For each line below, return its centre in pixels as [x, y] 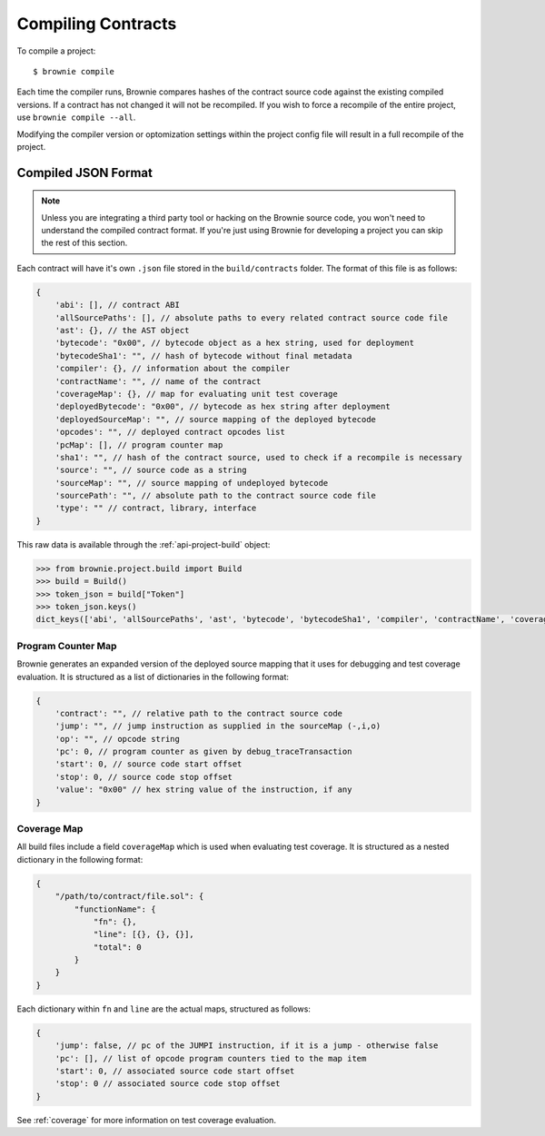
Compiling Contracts [97, 24]
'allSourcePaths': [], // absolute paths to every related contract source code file [252, 317]
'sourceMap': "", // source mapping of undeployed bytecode [192, 483]
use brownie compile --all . [76, 117]
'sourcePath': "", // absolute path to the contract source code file [216, 496]
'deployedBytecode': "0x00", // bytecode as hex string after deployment [223, 407]
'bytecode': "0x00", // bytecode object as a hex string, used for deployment [235, 343]
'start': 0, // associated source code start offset [175, 1071]
